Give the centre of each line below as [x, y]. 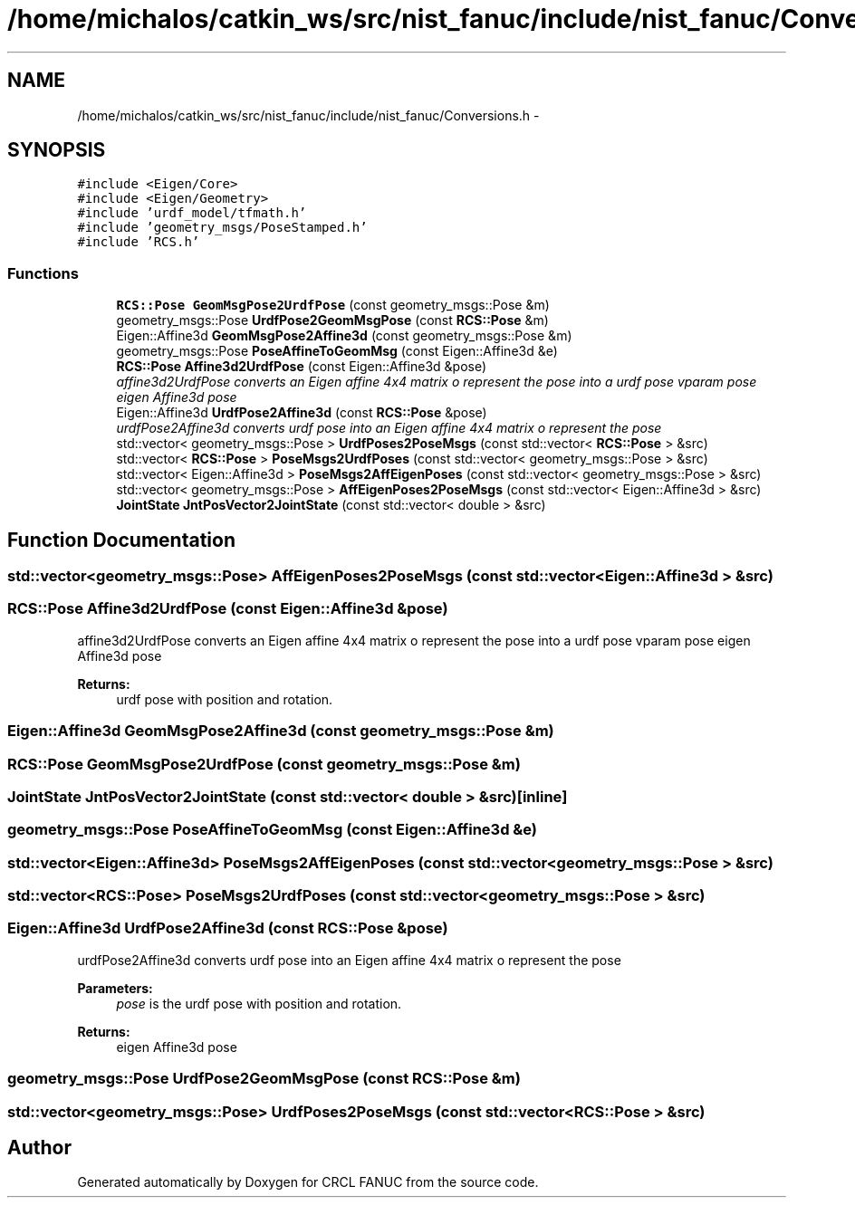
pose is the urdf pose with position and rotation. [259, 1003]
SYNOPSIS [57, 150]
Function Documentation [121, 540]
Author [39, 1147]
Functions [43, 273]
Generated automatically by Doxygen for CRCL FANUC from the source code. [308, 1182]
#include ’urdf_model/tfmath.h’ [192, 213]
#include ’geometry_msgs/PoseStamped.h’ [222, 228]
